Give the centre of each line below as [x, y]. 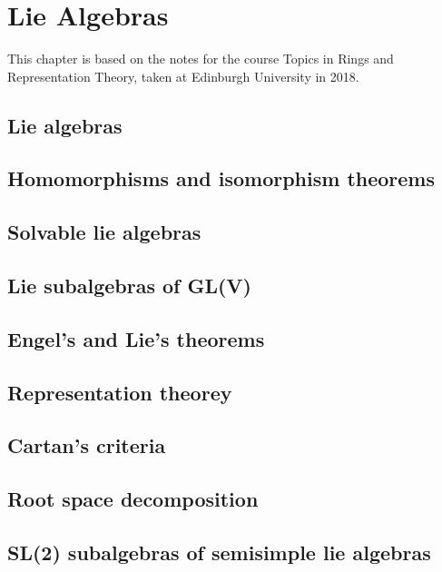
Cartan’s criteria [87, 445]
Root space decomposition [133, 499]
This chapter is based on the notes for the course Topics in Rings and [201, 59]
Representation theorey [120, 392]
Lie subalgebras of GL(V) [130, 286]
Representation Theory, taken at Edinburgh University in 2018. [183, 76]
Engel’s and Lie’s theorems [136, 338]
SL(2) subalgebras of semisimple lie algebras [219, 552]
